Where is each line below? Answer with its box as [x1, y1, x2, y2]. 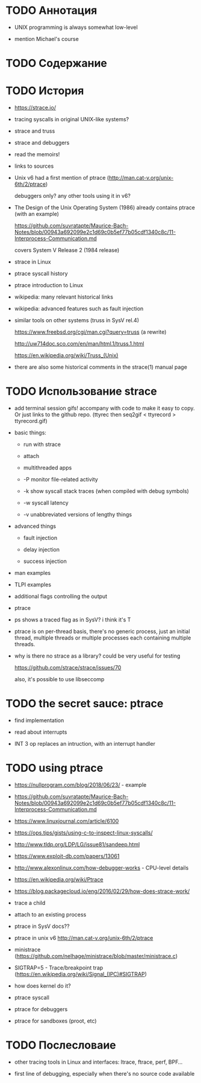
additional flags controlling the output [14, 592, 108, 600]
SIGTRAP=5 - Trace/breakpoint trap [14, 964, 104, 971]
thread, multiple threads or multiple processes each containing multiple [14, 634, 191, 641]
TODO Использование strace [5, 384, 157, 398]
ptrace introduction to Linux [14, 282, 84, 289]
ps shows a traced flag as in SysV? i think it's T [14, 616, 131, 623]
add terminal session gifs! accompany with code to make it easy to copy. [14, 405, 195, 411]
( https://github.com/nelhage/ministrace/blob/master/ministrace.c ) [14, 952, 178, 959]
